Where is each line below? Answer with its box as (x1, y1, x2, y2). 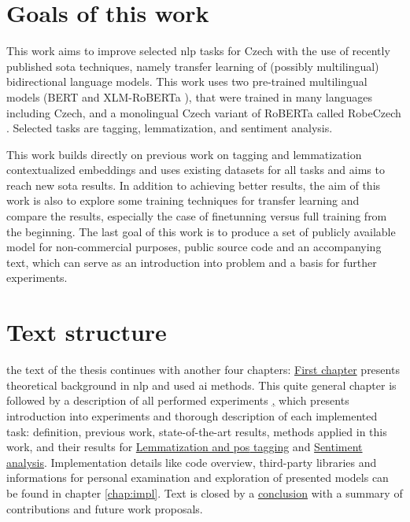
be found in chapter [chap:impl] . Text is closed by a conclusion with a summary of (6, 484, 403, 501)
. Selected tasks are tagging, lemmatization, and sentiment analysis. (6, 120, 333, 136)
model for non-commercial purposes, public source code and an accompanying (6, 239, 382, 255)
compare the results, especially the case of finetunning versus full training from (6, 208, 387, 224)
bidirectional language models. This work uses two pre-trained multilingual (6, 73, 368, 90)
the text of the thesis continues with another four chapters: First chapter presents (6, 361, 400, 378)
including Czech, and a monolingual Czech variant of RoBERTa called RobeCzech (6, 104, 401, 120)
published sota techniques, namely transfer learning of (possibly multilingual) (6, 57, 379, 74)
